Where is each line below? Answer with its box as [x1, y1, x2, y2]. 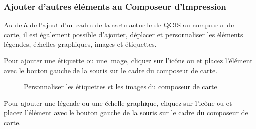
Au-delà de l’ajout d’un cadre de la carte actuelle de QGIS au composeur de [4, 20, 234, 30]
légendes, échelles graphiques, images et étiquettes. [4, 39, 157, 49]
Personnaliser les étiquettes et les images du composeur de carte [24, 81, 217, 92]
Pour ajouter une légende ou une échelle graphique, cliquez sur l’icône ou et [4, 98, 232, 108]
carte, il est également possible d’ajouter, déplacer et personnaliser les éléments [4, 29, 243, 39]
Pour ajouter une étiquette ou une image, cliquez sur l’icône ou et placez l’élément [4, 55, 253, 65]
